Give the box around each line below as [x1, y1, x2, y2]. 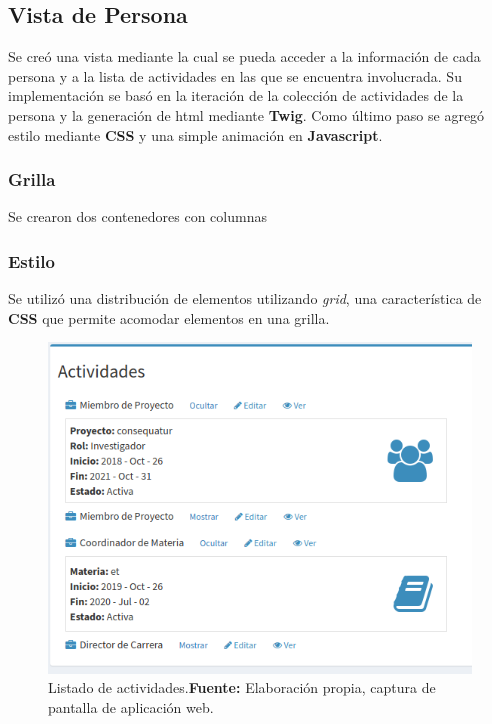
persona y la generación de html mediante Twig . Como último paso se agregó [8, 104, 485, 125]
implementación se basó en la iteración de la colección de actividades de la [8, 85, 464, 106]
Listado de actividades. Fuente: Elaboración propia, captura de [48, 677, 436, 698]
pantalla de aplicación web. [48, 696, 214, 717]
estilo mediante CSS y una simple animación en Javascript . [8, 124, 383, 145]
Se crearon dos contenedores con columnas [8, 206, 267, 227]
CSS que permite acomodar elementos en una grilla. [8, 307, 330, 328]
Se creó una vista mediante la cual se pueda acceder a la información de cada [8, 46, 481, 67]
